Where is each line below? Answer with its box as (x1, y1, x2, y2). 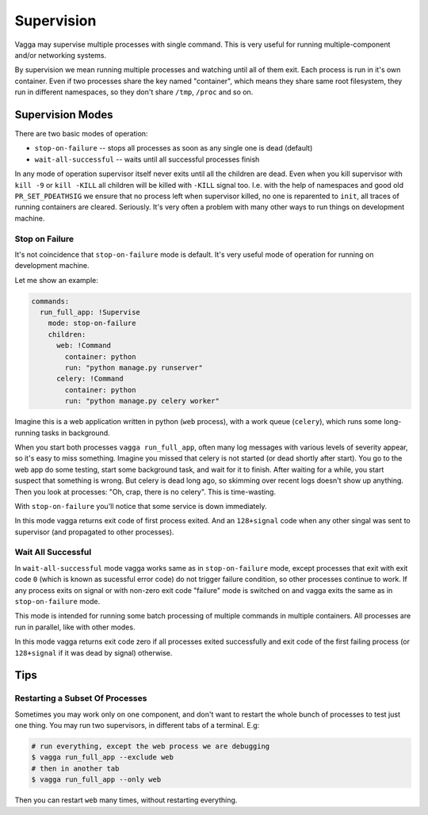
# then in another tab (31, 763, 120, 773)
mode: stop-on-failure (48, 319, 136, 328)
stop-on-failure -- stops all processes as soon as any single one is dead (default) (34, 143, 313, 153)
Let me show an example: (14, 275, 99, 285)
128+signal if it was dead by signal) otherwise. (14, 648, 173, 657)
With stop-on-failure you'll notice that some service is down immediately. (14, 501, 267, 511)
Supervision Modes (14, 108, 114, 121)
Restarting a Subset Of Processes (14, 693, 147, 704)
